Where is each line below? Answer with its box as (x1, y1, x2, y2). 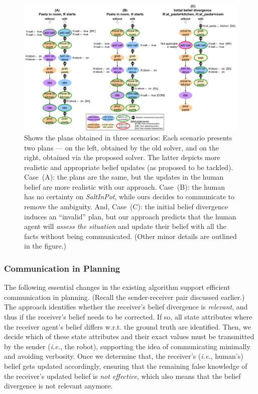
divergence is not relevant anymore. (4, 380, 113, 391)
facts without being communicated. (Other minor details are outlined (24, 230, 237, 241)
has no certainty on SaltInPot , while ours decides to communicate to (24, 191, 234, 202)
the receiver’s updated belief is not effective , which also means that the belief (4, 370, 241, 381)
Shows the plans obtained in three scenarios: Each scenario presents (24, 132, 232, 142)
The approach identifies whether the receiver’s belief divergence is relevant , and (4, 301, 248, 312)
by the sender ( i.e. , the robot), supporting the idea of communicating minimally (4, 341, 250, 351)
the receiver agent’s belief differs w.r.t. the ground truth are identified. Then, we (4, 321, 251, 332)
